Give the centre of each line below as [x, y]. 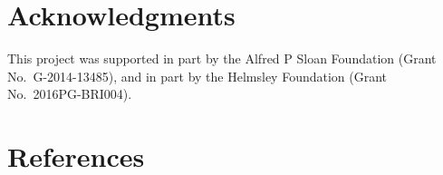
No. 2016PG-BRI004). [70, 94]
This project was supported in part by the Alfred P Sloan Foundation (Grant [222, 58]
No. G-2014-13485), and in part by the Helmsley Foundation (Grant [197, 76]
